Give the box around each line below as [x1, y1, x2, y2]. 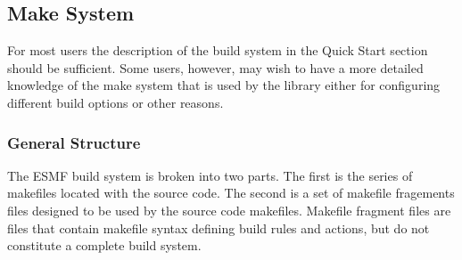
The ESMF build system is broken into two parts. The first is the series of [7, 166, 413, 184]
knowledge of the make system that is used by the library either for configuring [7, 76, 441, 94]
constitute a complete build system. [7, 236, 202, 255]
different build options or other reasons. [7, 93, 224, 111]
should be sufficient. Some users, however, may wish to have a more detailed [7, 58, 424, 77]
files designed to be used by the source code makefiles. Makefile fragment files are [7, 200, 451, 219]
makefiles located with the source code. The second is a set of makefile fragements [7, 183, 455, 202]
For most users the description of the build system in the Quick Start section [7, 41, 428, 60]
